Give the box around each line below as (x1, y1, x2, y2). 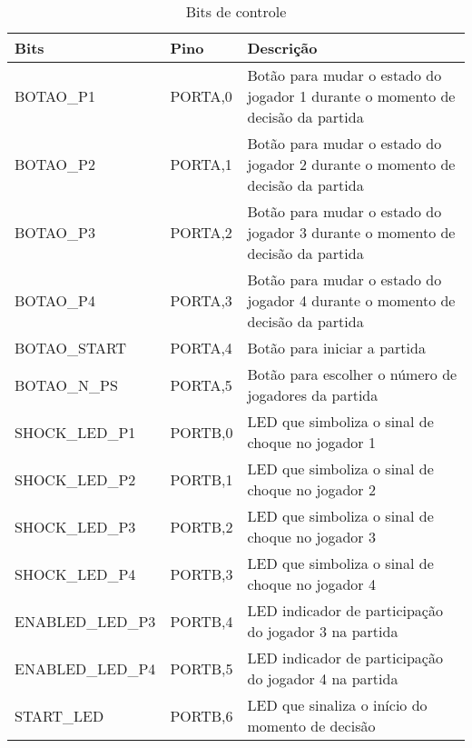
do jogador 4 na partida (247, 668, 398, 689)
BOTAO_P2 (15, 154, 95, 175)
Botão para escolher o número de (247, 364, 457, 384)
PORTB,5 (170, 657, 233, 679)
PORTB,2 (170, 515, 233, 537)
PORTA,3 (170, 290, 232, 311)
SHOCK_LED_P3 (15, 515, 136, 537)
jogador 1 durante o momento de (247, 85, 456, 106)
